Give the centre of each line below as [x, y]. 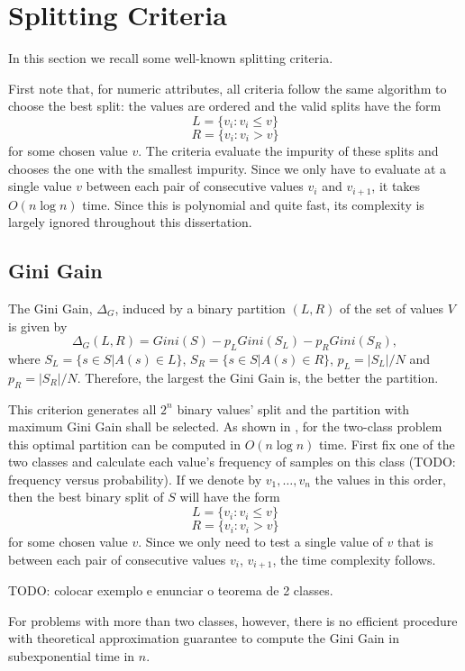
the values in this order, [380, 479]
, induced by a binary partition [200, 308]
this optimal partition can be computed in [124, 444]
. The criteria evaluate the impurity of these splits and [288, 150]
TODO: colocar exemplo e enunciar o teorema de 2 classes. [171, 590]
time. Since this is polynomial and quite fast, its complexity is [253, 204]
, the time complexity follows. [354, 559]
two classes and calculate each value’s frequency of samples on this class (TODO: [232, 462]
